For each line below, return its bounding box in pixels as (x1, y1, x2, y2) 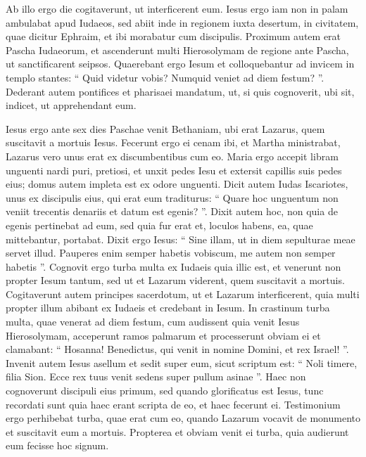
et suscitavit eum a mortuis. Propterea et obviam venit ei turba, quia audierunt (6, 424, 349, 439)
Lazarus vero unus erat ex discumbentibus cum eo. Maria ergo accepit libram (6, 148, 339, 163)
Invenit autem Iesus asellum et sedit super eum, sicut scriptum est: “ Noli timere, (6, 355, 358, 370)
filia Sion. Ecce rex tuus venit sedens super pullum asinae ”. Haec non (6, 369, 306, 384)
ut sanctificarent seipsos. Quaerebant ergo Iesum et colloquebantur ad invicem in (6, 56, 355, 71)
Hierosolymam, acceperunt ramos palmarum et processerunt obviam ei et (6, 328, 321, 342)
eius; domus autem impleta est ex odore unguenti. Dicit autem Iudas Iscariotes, (6, 176, 348, 191)
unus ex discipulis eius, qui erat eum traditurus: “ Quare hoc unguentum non (6, 190, 339, 205)
